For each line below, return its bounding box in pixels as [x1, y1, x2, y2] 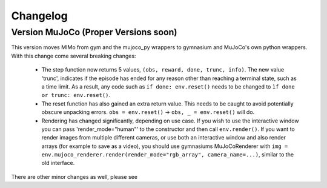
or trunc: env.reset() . [41, 92, 111, 99]
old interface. [41, 159, 75, 167]
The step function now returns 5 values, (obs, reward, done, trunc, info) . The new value [41, 66, 285, 73]
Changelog [11, 9, 68, 22]
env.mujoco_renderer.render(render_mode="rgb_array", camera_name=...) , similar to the [41, 151, 294, 158]
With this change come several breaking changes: [11, 52, 136, 59]
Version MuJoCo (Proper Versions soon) [11, 27, 178, 38]
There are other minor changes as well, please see [11, 173, 137, 180]
